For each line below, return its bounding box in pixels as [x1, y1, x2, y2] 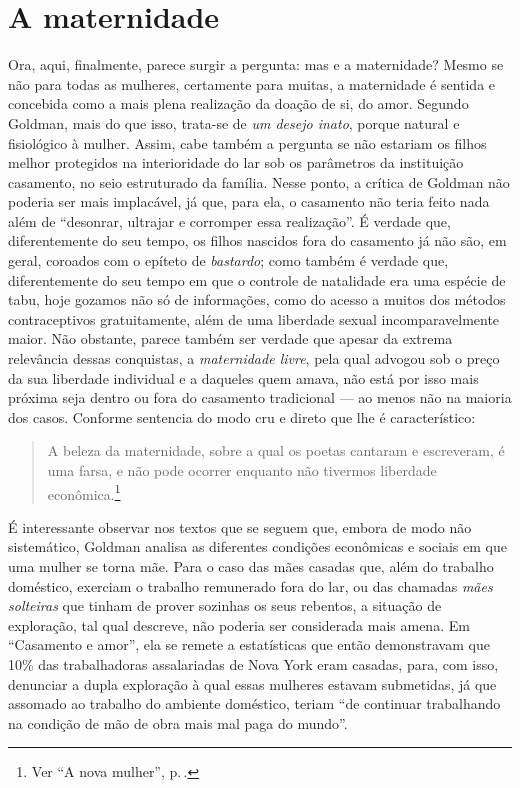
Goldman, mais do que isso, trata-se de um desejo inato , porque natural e [8, 112, 460, 133]
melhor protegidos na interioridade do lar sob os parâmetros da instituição [8, 152, 464, 173]
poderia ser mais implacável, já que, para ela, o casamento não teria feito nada [8, 191, 490, 212]
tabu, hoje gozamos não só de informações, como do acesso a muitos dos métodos [8, 289, 506, 310]
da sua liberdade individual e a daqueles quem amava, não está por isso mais [8, 367, 479, 388]
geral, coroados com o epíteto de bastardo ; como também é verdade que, [8, 250, 449, 271]
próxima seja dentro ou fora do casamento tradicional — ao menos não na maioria [8, 387, 512, 408]
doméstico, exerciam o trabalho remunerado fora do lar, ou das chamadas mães [8, 575, 493, 596]
